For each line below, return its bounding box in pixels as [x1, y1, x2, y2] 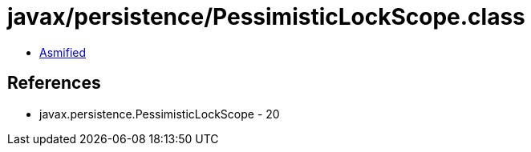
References [7, 73, 101, 94]
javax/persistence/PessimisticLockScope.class [7, 3, 525, 30]
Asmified [39, 45, 87, 59]
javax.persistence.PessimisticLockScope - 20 [39, 106, 280, 121]
